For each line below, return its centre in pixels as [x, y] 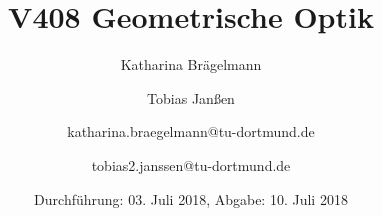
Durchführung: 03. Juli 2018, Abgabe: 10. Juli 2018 [191, 198]
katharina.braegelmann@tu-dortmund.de [191, 131]
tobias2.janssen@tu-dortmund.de [191, 164]
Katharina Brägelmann [191, 64]
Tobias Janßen [191, 97]
